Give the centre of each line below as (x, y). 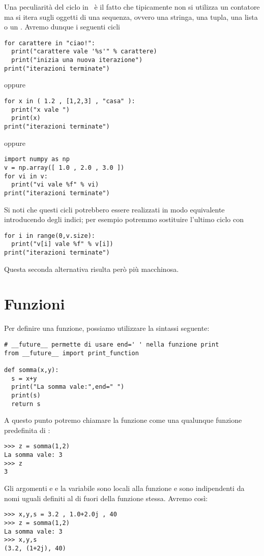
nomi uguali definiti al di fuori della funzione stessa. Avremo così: (106, 498)
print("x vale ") (40, 110)
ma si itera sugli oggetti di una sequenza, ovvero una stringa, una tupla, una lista (131, 17)
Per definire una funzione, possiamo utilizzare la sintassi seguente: (107, 328)
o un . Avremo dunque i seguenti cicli (62, 27)
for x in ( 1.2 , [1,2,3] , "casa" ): (70, 101)
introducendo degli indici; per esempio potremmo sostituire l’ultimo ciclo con (124, 219)
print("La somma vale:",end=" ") (68, 387)
